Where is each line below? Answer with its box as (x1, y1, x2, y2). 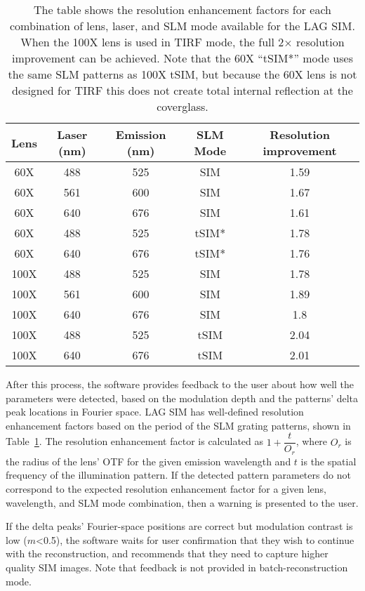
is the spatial (300, 453, 357, 468)
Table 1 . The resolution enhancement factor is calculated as (6, 434, 264, 449)
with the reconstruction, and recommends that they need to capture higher (6, 546, 328, 561)
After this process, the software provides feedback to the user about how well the (6, 377, 354, 391)
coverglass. (157, 98, 208, 114)
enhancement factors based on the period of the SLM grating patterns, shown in (6, 418, 351, 432)
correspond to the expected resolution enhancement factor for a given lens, (6, 482, 326, 496)
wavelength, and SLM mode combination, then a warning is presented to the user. (6, 495, 359, 510)
